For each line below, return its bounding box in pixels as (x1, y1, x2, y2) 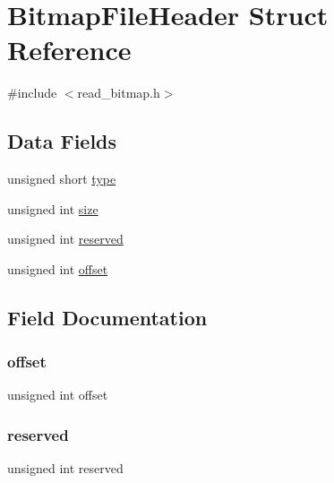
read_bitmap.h (77, 83, 160, 102)
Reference (7, 31, 132, 68)
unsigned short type (7, 169, 116, 188)
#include (7, 83, 57, 102)
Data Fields (7, 127, 117, 155)
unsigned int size (7, 199, 98, 218)
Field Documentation (7, 303, 208, 331)
